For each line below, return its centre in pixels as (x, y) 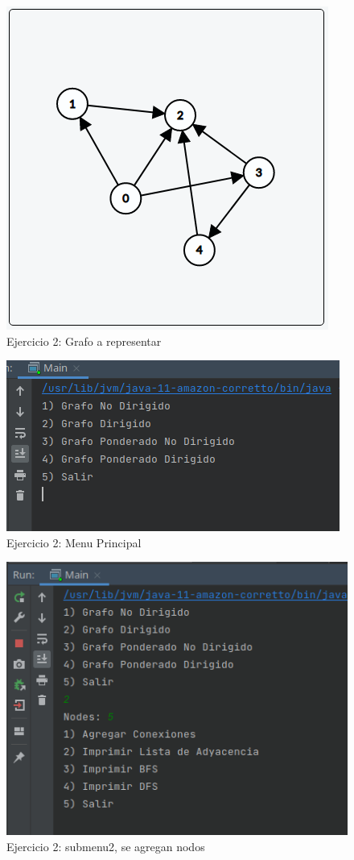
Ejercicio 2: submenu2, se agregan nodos (106, 846)
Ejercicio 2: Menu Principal (74, 542)
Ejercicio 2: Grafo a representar (84, 341)
